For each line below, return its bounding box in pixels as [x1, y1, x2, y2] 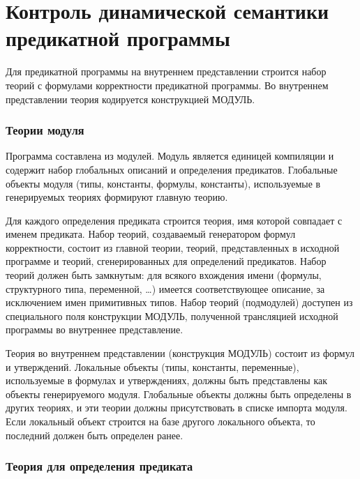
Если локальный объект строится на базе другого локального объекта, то [6, 414, 315, 428]
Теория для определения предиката [6, 457, 193, 475]
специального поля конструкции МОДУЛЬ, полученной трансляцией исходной [6, 308, 338, 323]
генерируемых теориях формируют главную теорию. [6, 190, 228, 204]
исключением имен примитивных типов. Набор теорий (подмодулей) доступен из [6, 295, 353, 310]
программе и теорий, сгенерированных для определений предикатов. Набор [6, 254, 327, 268]
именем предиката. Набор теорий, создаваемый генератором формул [6, 227, 296, 241]
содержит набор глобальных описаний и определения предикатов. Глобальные [6, 162, 338, 176]
